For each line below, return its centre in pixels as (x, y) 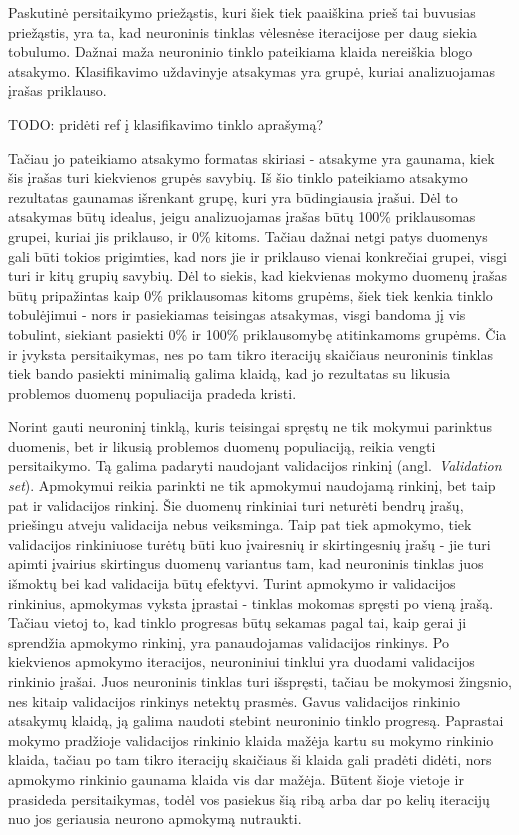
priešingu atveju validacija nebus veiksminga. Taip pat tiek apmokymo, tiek (240, 524)
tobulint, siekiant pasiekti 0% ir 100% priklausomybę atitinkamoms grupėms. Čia (257, 333)
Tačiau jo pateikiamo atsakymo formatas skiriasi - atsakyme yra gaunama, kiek (251, 157)
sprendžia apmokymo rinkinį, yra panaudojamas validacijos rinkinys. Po (228, 641)
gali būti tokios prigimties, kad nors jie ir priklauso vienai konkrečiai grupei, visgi (257, 255)
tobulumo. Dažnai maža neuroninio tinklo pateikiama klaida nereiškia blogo (240, 51)
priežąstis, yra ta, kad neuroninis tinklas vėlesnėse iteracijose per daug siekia (243, 31)
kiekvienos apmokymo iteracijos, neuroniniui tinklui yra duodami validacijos (241, 661)
